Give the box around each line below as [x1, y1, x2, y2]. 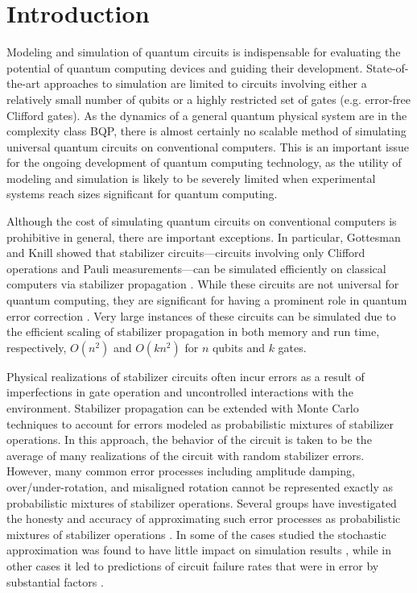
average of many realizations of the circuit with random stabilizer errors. [6, 446, 365, 463]
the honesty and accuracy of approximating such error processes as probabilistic [6, 510, 401, 527]
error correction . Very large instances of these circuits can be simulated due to [6, 307, 396, 324]
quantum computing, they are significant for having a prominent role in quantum [6, 292, 407, 309]
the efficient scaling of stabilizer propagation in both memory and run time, [6, 323, 380, 340]
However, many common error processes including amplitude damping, [6, 462, 355, 479]
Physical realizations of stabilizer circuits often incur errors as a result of [6, 367, 365, 384]
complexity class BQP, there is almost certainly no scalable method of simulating [6, 122, 407, 139]
